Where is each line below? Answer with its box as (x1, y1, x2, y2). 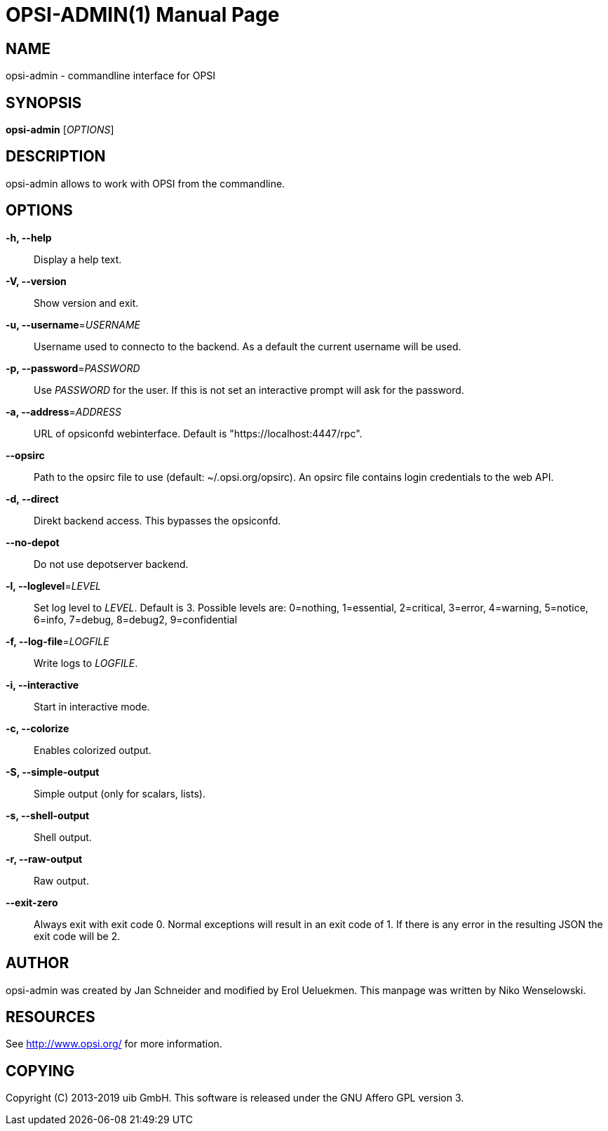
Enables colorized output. (34, 743, 151, 756)
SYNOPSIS (6, 93, 82, 112)
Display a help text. (34, 253, 122, 265)
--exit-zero (6, 896, 58, 908)
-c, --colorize (6, 722, 69, 734)
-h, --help (6, 231, 52, 244)
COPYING (6, 1061, 75, 1080)
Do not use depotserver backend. (34, 557, 189, 570)
